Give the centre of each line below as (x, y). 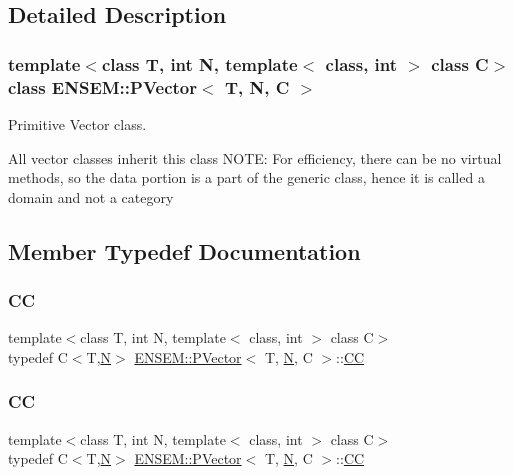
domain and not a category (91, 196)
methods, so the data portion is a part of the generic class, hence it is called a (246, 177)
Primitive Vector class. (77, 123)
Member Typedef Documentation (184, 250)
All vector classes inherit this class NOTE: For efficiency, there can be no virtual (255, 157)
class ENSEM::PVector (103, 86)
